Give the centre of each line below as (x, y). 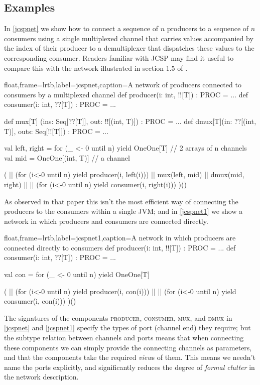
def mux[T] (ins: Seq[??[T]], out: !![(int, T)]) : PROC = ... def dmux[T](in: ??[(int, (130, 121)
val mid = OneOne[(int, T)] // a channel (67, 157)
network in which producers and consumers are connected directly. (106, 221)
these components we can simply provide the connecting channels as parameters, (128, 347)
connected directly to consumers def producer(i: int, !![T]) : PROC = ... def (120, 247)
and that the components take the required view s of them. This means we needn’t (130, 357)
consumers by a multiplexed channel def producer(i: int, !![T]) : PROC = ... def (126, 94)
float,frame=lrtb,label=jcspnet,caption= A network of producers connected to (123, 85)
